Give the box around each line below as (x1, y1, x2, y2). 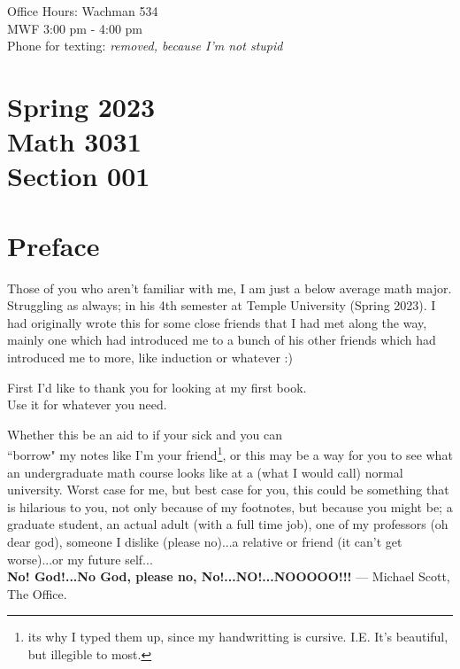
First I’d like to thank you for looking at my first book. (7, 377, 307, 396)
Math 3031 (7, 123, 142, 159)
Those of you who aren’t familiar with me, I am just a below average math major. (7, 278, 452, 297)
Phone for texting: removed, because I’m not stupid (7, 36, 283, 55)
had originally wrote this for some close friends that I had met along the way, (7, 313, 427, 331)
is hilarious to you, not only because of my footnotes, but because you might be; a (7, 497, 453, 516)
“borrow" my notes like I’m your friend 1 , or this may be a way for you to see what (7, 443, 453, 464)
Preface (7, 227, 100, 263)
